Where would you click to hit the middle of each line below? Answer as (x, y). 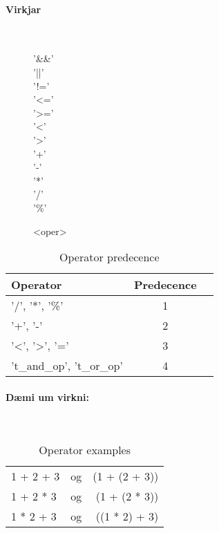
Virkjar (23, 9)
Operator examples (85, 449)
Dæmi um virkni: (47, 396)
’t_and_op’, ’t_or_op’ (67, 366)
